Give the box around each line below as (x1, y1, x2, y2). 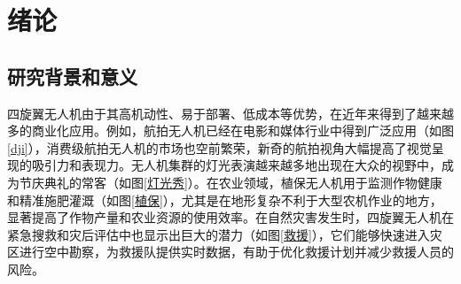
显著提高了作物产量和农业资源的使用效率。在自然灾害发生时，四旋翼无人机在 (7, 208, 454, 226)
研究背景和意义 (7, 62, 137, 89)
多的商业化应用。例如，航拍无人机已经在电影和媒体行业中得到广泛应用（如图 (7, 121, 454, 140)
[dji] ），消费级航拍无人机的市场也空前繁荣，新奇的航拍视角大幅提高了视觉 (7, 138, 432, 157)
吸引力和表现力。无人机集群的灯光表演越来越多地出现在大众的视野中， (31, 156, 441, 174)
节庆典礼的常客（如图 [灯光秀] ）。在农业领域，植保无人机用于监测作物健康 (19, 173, 442, 191)
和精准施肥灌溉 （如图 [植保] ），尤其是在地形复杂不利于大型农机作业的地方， (7, 190, 442, 209)
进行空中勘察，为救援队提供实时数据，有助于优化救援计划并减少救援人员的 (19, 242, 454, 261)
